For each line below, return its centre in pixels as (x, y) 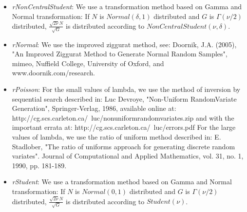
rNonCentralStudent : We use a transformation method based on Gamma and (127, 6)
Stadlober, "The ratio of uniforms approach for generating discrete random (123, 146)
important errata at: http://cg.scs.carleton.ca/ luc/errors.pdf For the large (124, 127)
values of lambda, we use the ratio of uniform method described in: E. (116, 136)
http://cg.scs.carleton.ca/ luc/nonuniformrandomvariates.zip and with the (123, 117)
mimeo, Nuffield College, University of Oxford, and (88, 63)
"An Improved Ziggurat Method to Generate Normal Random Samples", (120, 54)
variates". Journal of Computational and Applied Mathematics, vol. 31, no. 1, (128, 156)
